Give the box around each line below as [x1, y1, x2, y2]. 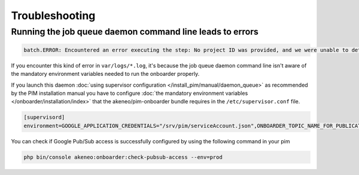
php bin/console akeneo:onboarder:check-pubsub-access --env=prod [23, 153, 223, 161]
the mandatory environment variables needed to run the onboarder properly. [11, 70, 200, 78]
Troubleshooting [11, 9, 96, 22]
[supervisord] [23, 114, 65, 121]
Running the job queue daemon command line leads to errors [11, 26, 258, 37]
